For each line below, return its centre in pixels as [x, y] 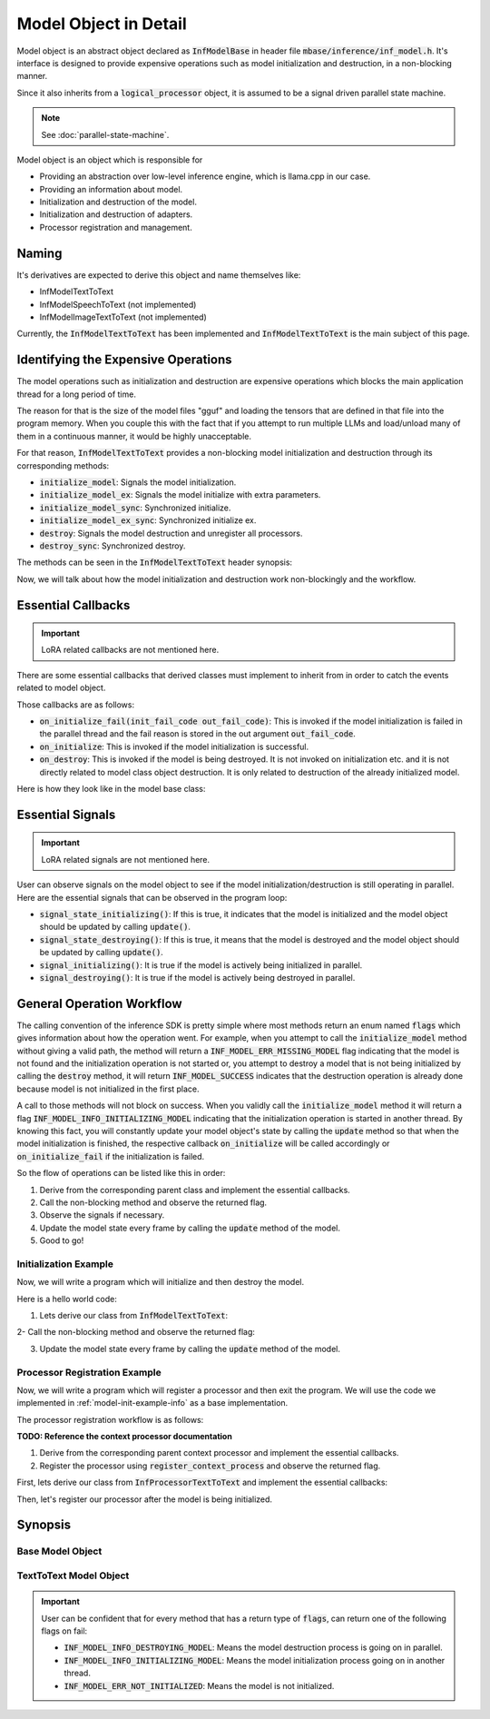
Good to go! [62, 1240]
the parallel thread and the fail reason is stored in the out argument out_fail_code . [197, 734]
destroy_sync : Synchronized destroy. [113, 546]
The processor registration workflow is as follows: [110, 1419]
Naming [39, 253]
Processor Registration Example [89, 1372]
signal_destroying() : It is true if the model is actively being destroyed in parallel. [197, 977]
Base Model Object [59, 1551]
